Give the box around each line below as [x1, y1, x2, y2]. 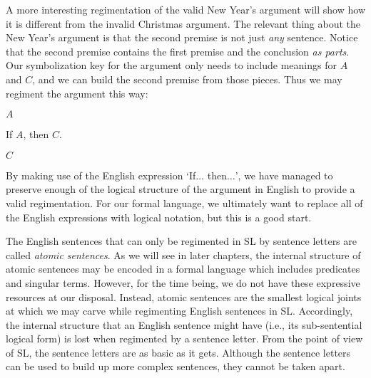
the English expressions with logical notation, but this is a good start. [6, 209, 312, 224]
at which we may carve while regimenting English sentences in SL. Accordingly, [6, 303, 353, 318]
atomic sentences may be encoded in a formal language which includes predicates [6, 261, 360, 276]
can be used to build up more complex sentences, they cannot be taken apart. [6, 359, 345, 374]
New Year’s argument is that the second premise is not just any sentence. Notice [6, 30, 358, 45]
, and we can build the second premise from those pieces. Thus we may [32, 71, 342, 86]
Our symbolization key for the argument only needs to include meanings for [6, 58, 337, 73]
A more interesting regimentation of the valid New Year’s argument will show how [6, 2, 365, 16]
